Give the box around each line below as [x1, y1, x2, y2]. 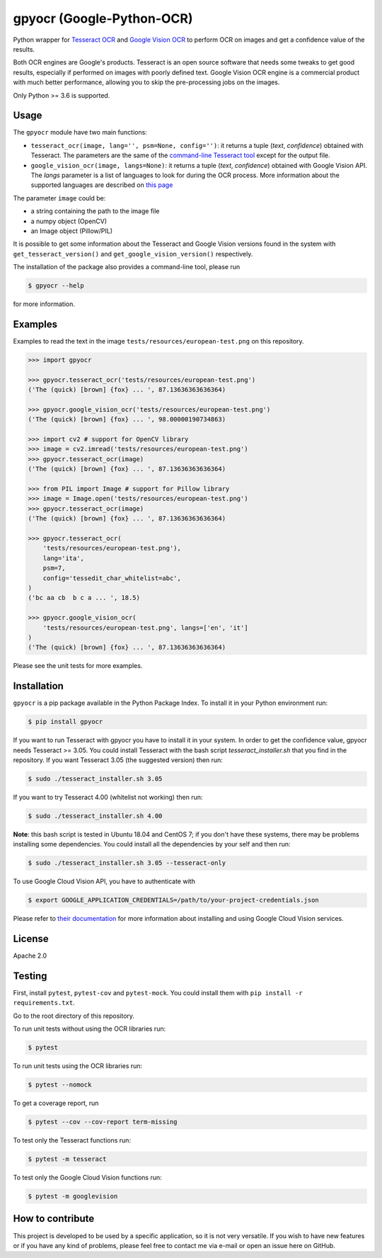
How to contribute [13, 1213, 95, 1225]
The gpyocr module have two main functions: [13, 128, 148, 137]
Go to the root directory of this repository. [13, 1011, 134, 1020]
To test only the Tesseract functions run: [13, 1136, 131, 1145]
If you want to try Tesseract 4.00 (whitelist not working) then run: [13, 793, 203, 801]
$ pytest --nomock [28, 1081, 92, 1089]
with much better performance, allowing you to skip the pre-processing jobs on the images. [13, 78, 280, 86]
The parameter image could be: [13, 193, 106, 202]
